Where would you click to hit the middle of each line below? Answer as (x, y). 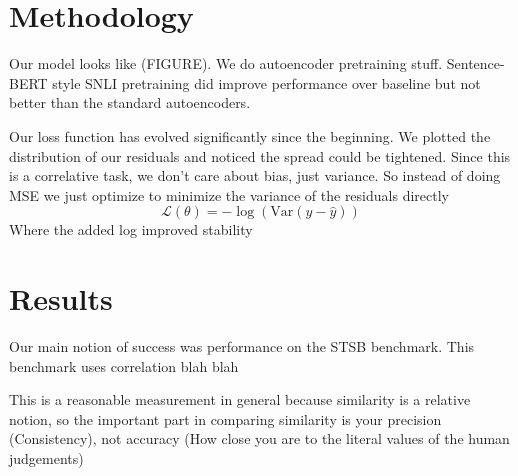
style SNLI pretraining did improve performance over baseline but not (266, 82)
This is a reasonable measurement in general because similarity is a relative (240, 399)
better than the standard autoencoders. (130, 102)
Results (61, 298)
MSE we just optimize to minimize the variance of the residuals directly (229, 194)
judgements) (46, 457)
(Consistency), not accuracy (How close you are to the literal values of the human (259, 438)
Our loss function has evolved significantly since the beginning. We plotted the (250, 135)
